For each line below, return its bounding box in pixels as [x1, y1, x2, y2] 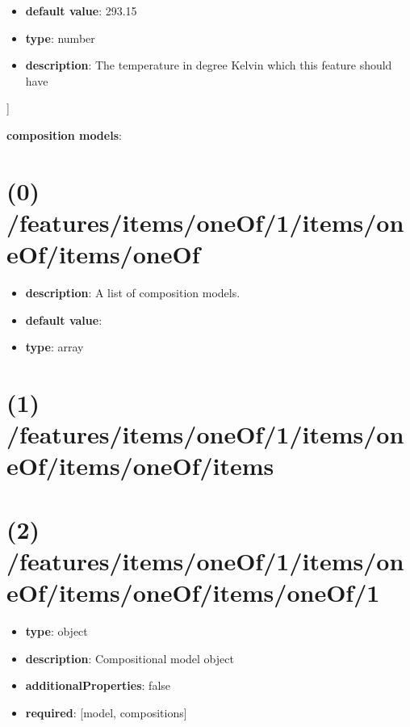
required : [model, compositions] [25, 704, 187, 721]
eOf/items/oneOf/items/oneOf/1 [6, 576, 380, 609]
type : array [25, 338, 84, 355]
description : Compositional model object [25, 649, 234, 666]
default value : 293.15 [25, 2, 137, 19]
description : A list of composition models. [25, 284, 241, 301]
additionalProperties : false [25, 677, 171, 694]
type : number [25, 29, 95, 46]
